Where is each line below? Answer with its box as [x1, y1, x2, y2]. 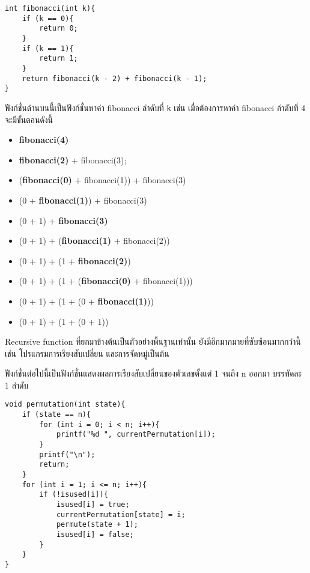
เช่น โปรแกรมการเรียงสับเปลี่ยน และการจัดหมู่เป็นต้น [5, 347, 169, 359]
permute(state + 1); [56, 520, 138, 529]
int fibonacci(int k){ [5, 4, 96, 13]
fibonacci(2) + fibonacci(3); [19, 153, 127, 166]
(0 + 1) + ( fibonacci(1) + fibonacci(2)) [19, 234, 170, 247]
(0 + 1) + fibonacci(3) [19, 214, 108, 226]
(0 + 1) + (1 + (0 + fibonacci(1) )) [19, 294, 154, 307]
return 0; [39, 24, 78, 33]
